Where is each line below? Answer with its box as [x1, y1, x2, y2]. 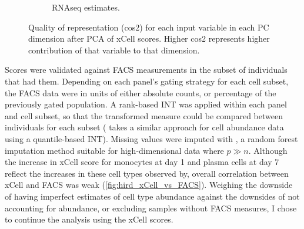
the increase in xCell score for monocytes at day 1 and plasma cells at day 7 [5, 156, 279, 168]
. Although [248, 144, 288, 156]
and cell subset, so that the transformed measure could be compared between [5, 109, 283, 122]
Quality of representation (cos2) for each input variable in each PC [28, 21, 269, 33]
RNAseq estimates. [52, 1, 120, 13]
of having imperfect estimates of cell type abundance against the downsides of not [5, 190, 300, 202]
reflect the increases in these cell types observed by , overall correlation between [5, 167, 289, 179]
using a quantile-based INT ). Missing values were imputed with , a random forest [5, 132, 298, 144]
